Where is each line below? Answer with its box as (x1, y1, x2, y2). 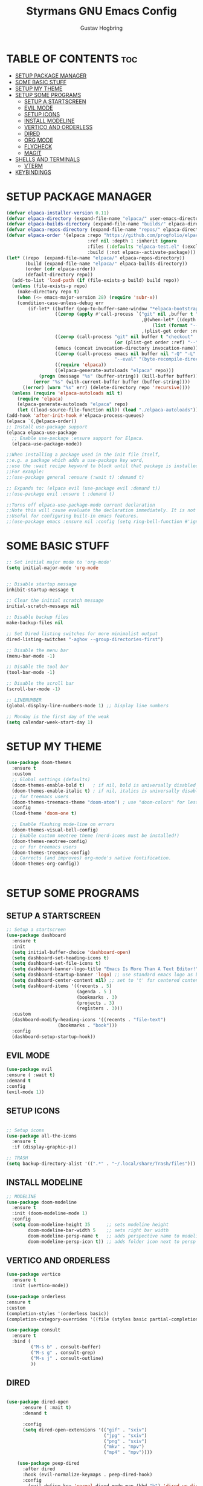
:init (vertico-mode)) (11, 1283, 69, 1289)
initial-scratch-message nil (6, 603, 80, 610)
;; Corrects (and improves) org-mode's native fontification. (11, 855, 172, 861)
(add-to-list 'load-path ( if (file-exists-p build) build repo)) (11, 278, 180, 284)
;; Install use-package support (6, 424, 88, 430)
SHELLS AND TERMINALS (14, 156, 80, 163)
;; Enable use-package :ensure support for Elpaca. (11, 435, 145, 441)
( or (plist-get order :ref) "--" (114, 339, 199, 345)
